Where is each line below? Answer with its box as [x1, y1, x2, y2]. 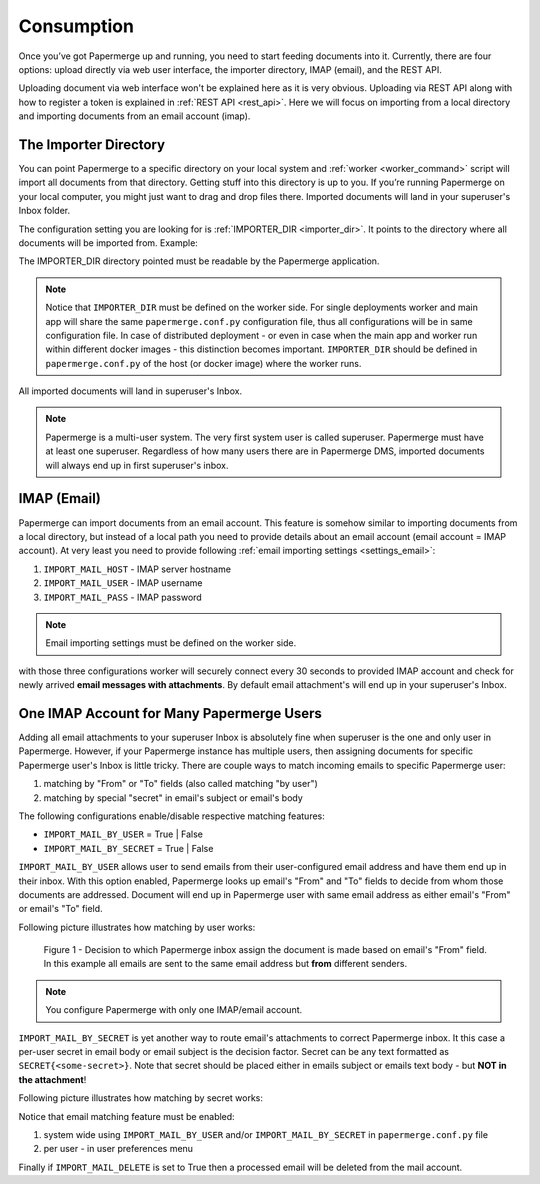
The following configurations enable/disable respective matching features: [18, 810, 325, 822]
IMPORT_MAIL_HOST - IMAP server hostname [43, 563, 232, 575]
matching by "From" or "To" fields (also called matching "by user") [43, 778, 319, 790]
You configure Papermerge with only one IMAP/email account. [45, 1004, 303, 1016]
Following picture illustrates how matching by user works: [18, 921, 256, 933]
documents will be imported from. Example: [18, 236, 199, 249]
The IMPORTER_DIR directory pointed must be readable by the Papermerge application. [18, 255, 380, 267]
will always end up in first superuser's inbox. [45, 459, 229, 471]
